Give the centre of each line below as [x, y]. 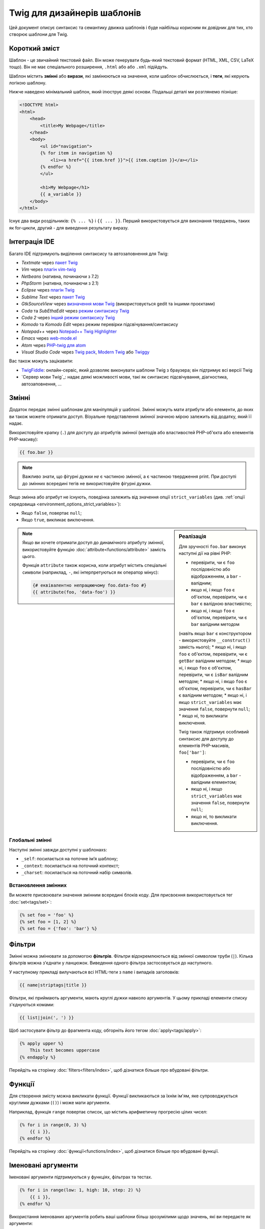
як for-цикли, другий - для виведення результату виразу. [69, 228]
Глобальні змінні [30, 840]
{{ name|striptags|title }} [53, 985]
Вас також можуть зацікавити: [41, 361]
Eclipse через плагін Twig [48, 290]
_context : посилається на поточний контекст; [70, 866]
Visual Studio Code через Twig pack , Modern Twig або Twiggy [85, 352]
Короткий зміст [34, 48]
